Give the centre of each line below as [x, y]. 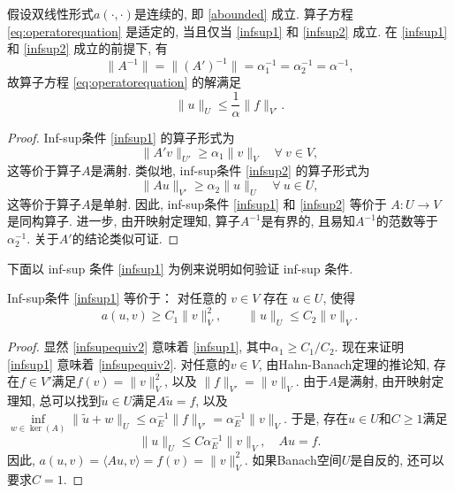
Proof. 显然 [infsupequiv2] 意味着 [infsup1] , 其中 [139, 347]
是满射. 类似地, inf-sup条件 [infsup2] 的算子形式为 [230, 170]
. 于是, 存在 [316, 417]
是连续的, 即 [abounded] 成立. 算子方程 [243, 13]
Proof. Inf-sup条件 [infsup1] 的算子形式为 [121, 138]
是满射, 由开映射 [384, 381]
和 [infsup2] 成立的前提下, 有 [87, 48]
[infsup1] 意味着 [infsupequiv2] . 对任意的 [119, 363]
